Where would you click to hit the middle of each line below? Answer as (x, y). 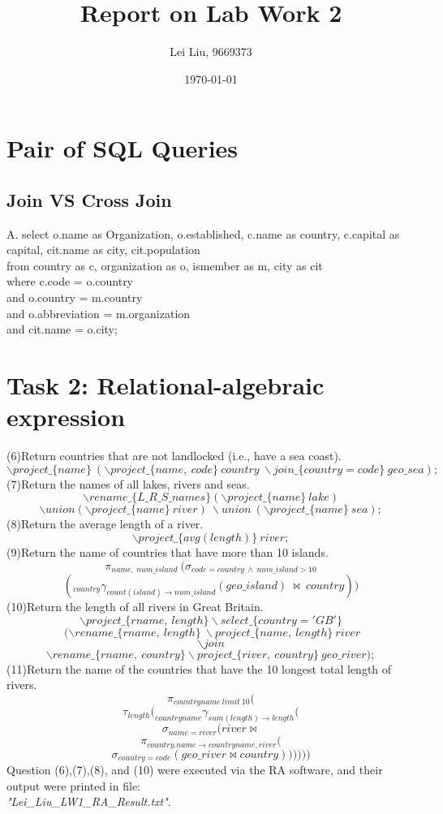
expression (66, 417)
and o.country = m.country (75, 297)
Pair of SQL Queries (123, 148)
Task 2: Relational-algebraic (166, 385)
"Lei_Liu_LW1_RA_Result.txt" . (89, 801)
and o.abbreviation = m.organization (99, 313)
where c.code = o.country (70, 281)
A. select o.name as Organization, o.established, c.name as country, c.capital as (203, 233)
